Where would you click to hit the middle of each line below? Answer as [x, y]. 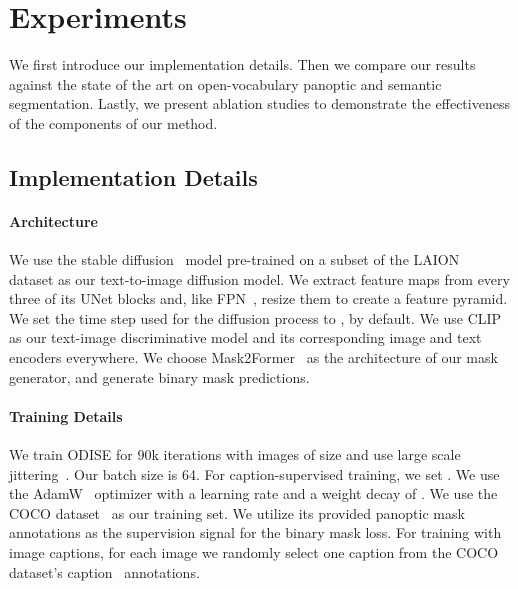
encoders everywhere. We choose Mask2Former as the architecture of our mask [253, 357]
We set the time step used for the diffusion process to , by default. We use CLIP [255, 317]
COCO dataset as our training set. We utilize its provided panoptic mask [237, 512]
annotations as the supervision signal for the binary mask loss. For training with [255, 532]
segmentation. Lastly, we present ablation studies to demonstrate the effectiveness [259, 103]
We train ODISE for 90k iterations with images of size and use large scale [235, 454]
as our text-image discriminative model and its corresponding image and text [245, 337]
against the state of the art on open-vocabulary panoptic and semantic [225, 83]
